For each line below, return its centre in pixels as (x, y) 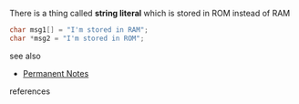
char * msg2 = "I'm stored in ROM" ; (77, 38)
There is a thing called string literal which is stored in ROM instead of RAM (150, 13)
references (30, 91)
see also (25, 56)
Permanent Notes (56, 73)
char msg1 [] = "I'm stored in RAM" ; (79, 30)
